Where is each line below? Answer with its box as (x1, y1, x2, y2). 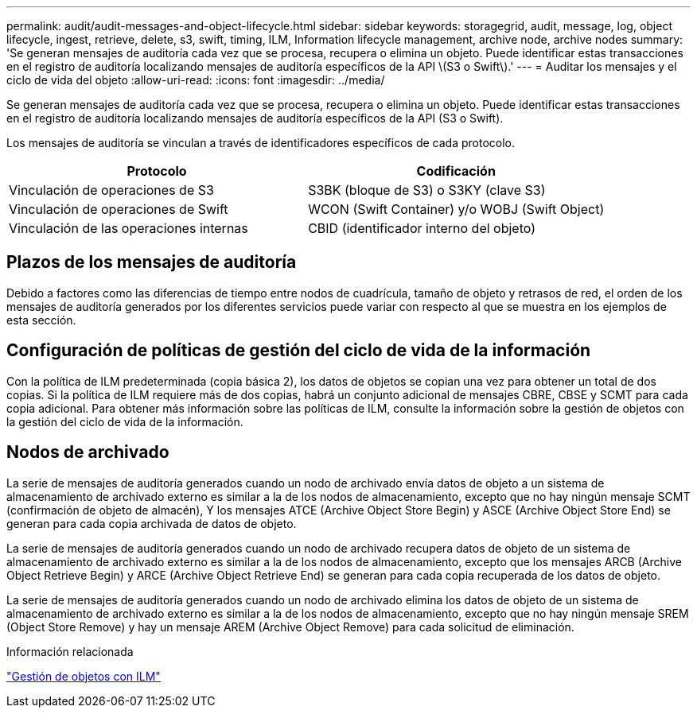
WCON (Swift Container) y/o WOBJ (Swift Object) (308, 201, 605, 217)
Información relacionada (6, 644, 134, 658)
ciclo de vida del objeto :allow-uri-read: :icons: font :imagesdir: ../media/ (6, 73, 385, 87)
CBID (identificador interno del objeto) (308, 220, 536, 236)
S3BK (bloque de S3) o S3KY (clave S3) (308, 182, 546, 198)
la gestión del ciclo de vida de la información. (6, 414, 243, 429)
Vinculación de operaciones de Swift (9, 201, 228, 217)
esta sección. (6, 312, 76, 327)
